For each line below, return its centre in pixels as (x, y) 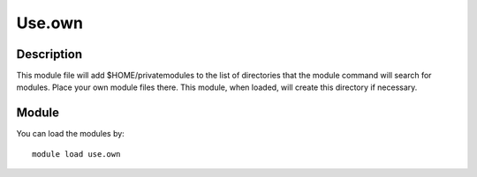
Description (49, 54)
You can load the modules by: (71, 134)
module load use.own (76, 154)
